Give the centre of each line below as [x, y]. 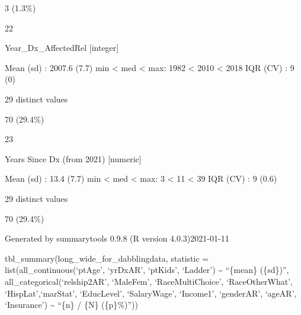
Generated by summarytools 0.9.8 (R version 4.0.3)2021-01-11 [117, 238]
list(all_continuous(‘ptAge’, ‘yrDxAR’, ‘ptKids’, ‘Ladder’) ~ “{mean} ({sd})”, [147, 270]
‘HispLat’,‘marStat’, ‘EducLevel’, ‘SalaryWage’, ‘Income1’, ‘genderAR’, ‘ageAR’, [151, 293]
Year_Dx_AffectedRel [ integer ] [62, 48]
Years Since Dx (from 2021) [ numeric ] [73, 158]
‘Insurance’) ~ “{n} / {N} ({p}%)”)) [71, 305]
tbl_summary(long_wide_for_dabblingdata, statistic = [107, 258]
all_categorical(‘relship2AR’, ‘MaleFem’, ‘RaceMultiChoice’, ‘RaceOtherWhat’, [149, 281]
